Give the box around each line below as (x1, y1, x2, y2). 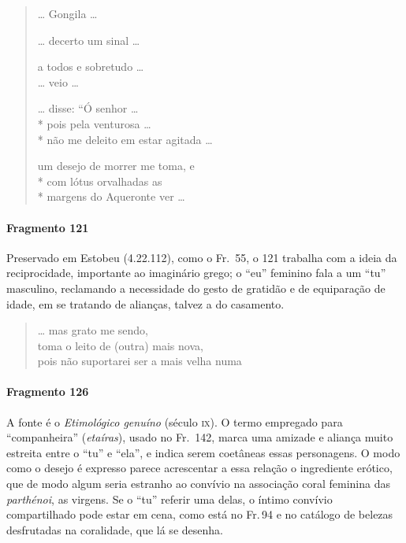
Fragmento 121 (6, 219, 89, 235)
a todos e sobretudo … (37, 58, 144, 75)
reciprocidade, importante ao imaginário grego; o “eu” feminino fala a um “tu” (6, 264, 386, 281)
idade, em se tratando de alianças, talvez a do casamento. (6, 295, 285, 312)
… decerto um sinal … (37, 31, 140, 48)
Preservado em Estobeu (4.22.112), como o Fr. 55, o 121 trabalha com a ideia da (6, 249, 397, 265)
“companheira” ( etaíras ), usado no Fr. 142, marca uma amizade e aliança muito (6, 429, 393, 445)
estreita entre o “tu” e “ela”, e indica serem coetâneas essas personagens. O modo (6, 444, 400, 460)
